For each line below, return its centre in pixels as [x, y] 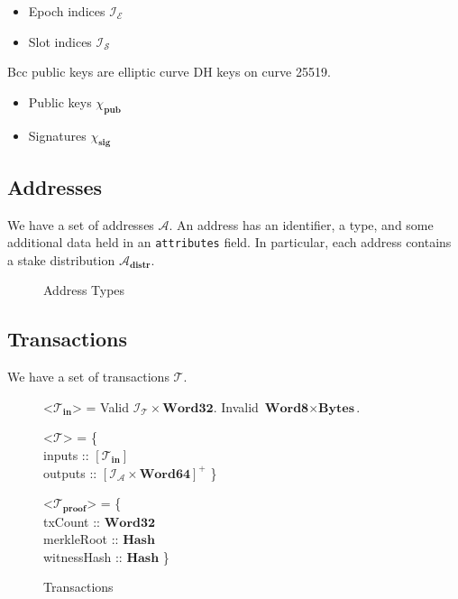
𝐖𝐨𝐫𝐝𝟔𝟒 [165, 474]
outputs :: [70, 472]
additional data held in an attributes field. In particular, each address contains [229, 242]
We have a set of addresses [81, 224]
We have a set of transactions [88, 377]
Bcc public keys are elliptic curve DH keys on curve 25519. [169, 72]
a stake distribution [61, 259]
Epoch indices [67, 11]
